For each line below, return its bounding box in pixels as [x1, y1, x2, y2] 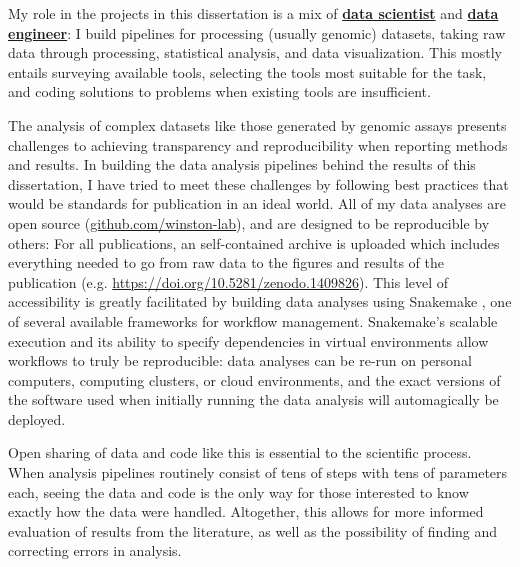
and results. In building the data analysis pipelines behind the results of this [8, 154, 476, 175]
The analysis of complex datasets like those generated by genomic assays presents [8, 114, 507, 135]
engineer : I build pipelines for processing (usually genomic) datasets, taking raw [8, 22, 506, 43]
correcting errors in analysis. [8, 540, 182, 561]
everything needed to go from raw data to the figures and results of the [8, 252, 444, 273]
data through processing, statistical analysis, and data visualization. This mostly [8, 42, 502, 63]
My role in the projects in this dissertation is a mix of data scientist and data [8, 3, 499, 23]
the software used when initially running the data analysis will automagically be [8, 389, 499, 410]
